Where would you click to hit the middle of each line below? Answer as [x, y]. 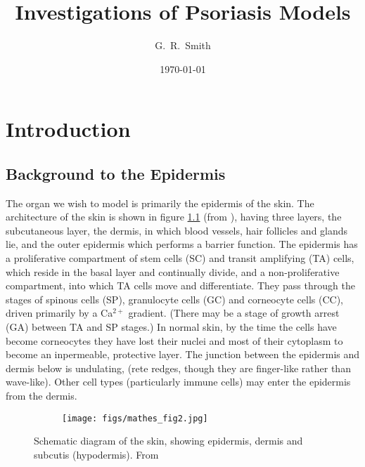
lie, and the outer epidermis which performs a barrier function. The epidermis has [182, 244]
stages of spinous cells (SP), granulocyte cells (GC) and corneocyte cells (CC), [174, 299]
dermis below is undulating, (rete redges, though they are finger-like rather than [178, 368]
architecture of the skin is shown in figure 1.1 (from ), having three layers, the [174, 217]
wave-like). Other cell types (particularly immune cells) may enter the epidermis [178, 382]
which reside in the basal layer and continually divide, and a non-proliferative [173, 271]
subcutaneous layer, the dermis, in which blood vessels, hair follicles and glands [177, 230]
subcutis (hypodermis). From [96, 454]
